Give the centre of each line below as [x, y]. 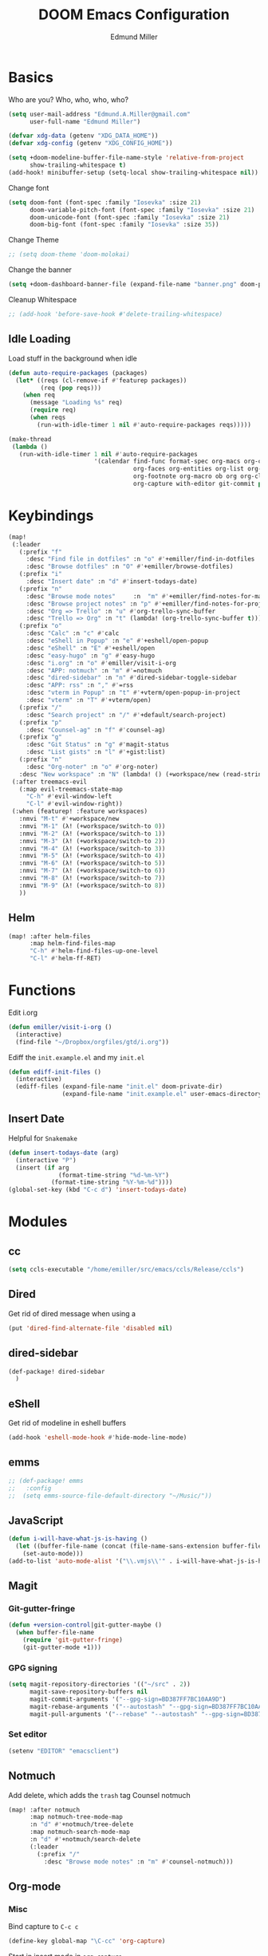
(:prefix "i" [40, 574]
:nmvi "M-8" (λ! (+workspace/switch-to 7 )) [92, 878]
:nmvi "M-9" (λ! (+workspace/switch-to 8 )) [92, 885]
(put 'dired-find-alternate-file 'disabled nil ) [91, 1328]
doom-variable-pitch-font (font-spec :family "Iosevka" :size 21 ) [142, 210]
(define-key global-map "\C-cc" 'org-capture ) [87, 1941]
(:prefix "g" [40, 737]
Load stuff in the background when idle [73, 358]
